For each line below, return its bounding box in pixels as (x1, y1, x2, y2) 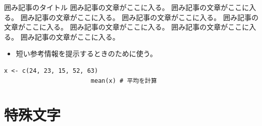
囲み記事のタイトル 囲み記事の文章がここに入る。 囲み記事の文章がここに (4, 2, 249, 12)
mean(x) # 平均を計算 (90, 77, 157, 84)
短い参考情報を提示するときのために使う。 (16, 48, 157, 59)
